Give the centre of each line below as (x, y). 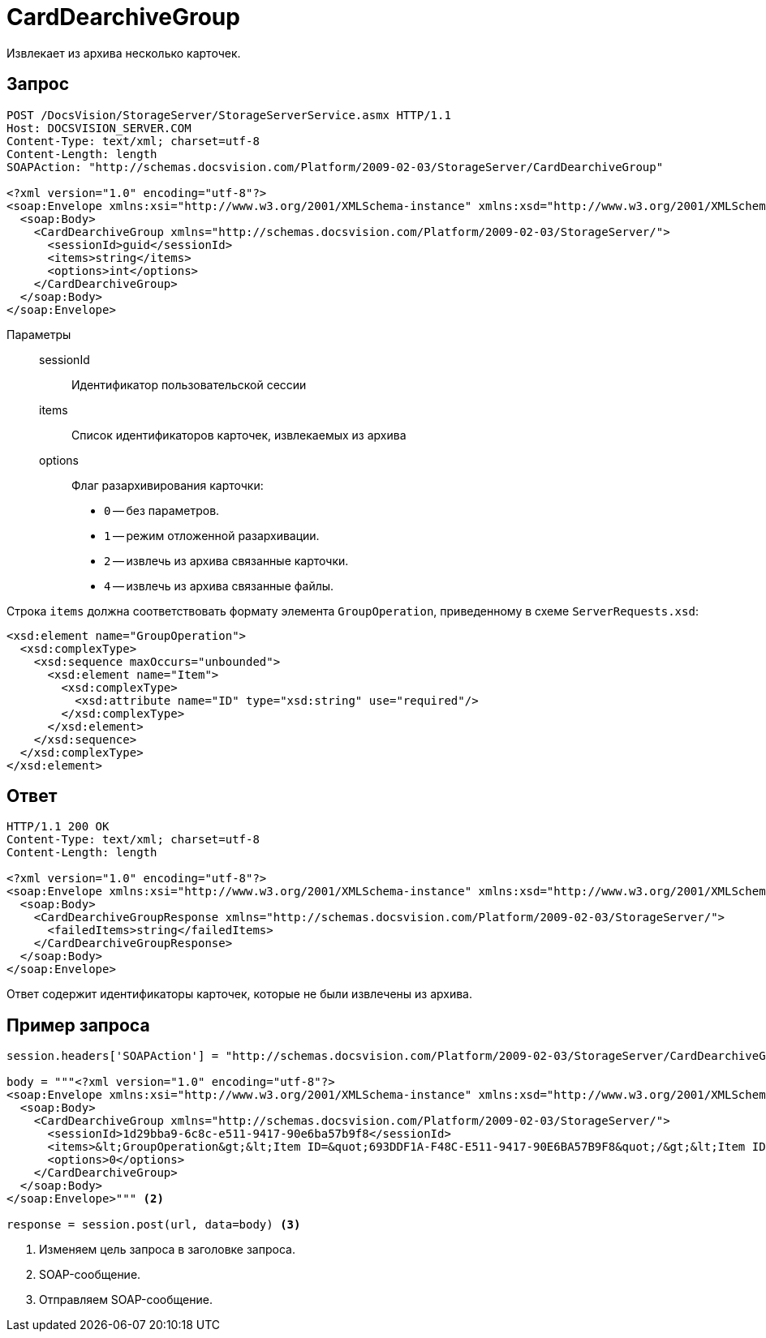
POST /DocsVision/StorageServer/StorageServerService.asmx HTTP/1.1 (229, 115)
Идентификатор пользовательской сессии (189, 384)
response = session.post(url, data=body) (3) (154, 1225)
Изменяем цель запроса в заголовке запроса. (167, 1250)
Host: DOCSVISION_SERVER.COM (99, 128)
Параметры (39, 334)
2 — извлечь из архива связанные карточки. (226, 560)
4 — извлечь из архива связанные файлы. (219, 585)
